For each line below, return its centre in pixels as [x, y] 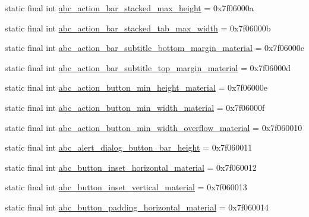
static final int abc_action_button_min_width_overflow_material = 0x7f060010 [154, 127]
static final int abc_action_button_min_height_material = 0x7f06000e [136, 87]
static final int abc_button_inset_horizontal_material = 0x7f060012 [131, 167]
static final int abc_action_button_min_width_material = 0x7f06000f [135, 107]
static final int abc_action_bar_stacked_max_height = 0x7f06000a [129, 8]
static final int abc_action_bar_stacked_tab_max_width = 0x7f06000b [138, 28]
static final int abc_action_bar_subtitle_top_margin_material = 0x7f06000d [148, 67]
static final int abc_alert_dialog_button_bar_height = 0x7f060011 [129, 147]
